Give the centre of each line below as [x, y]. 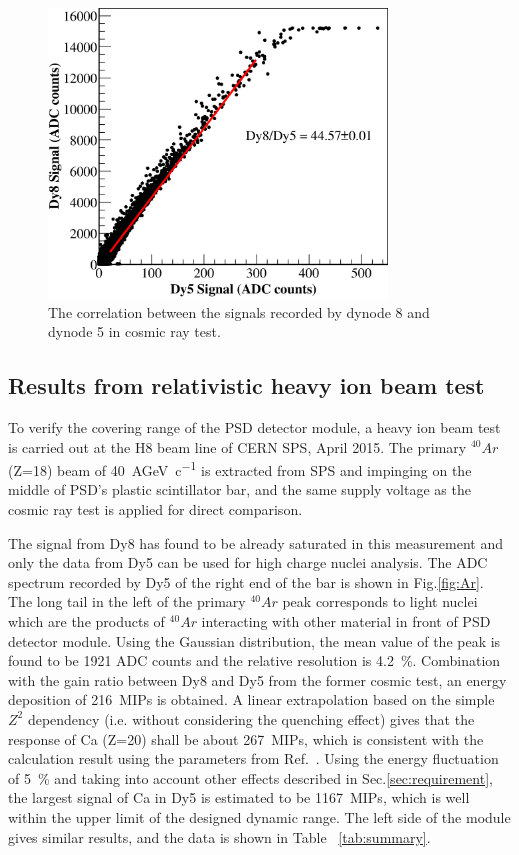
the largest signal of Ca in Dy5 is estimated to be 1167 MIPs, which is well [239, 797]
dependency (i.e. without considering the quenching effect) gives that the [251, 718]
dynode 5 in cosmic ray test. [134, 331]
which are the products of [86, 620]
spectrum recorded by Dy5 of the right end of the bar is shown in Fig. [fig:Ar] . [246, 581]
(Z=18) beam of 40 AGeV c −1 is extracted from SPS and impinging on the [240, 468]
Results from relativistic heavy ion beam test [246, 385]
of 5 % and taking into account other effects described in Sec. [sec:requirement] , [250, 777]
